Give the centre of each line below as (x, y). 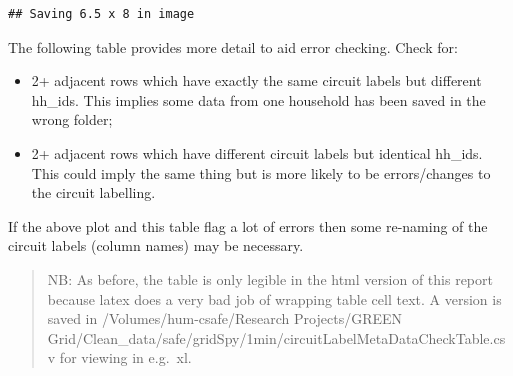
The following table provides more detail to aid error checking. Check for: (233, 46)
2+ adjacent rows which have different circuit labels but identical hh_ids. (257, 152)
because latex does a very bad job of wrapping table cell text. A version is (274, 298)
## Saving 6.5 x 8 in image (101, 14)
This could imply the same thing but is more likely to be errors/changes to (261, 172)
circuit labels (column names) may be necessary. (156, 245)
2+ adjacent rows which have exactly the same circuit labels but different (256, 80)
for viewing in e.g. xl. (125, 357)
